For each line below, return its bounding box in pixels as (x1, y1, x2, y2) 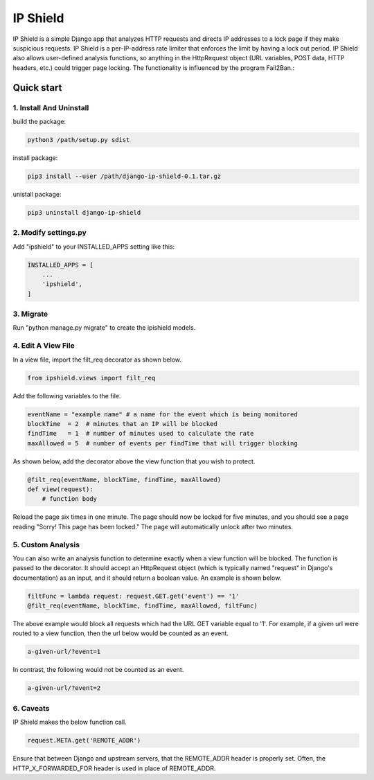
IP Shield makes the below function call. (12, 718, 127, 727)
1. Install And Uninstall (12, 103, 89, 112)
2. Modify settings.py (12, 228, 87, 238)
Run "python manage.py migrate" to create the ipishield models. (12, 323, 196, 332)
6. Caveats (12, 703, 50, 713)
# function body (42, 495, 97, 503)
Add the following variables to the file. (12, 391, 121, 400)
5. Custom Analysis (12, 540, 80, 549)
